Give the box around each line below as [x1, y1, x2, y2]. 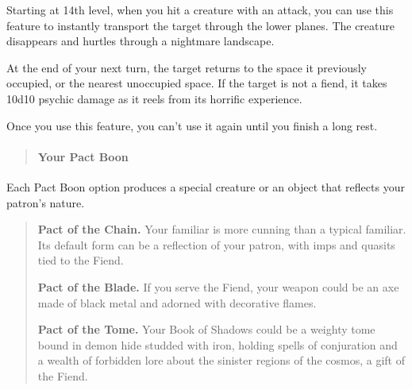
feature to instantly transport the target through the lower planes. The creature [6, 17, 395, 33]
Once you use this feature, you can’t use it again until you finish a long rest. [6, 117, 378, 133]
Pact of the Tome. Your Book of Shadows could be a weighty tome [37, 321, 375, 338]
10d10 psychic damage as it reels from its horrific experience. [6, 90, 302, 106]
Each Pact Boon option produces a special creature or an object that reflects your [6, 178, 405, 195]
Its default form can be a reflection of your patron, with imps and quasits [37, 236, 395, 253]
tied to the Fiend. [37, 252, 124, 268]
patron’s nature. [6, 194, 85, 210]
